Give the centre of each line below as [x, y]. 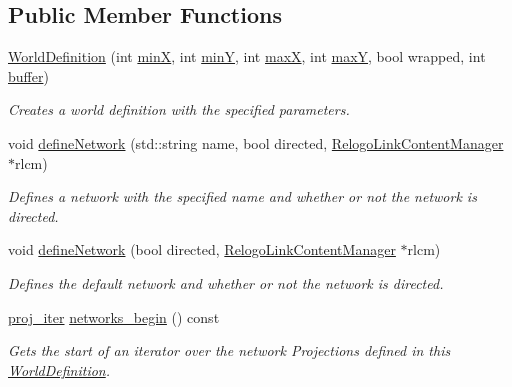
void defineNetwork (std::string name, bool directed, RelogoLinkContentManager [256, 142]
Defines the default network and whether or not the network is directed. [226, 282]
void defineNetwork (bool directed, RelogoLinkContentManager [202, 249]
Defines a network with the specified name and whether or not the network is [242, 196]
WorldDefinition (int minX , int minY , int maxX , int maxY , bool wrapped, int [247, 56]
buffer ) [28, 75]
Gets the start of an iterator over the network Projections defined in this [229, 350]
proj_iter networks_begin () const [114, 316]
